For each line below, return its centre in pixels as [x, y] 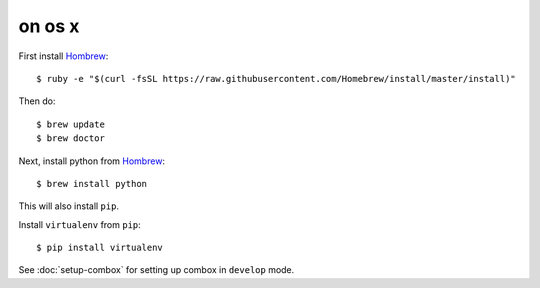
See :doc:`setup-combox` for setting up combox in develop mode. [156, 270]
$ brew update [70, 124]
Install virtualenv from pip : [80, 224]
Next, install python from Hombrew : [91, 161]
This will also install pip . [69, 206]
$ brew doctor [70, 138]
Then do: [37, 101]
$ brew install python [92, 183]
